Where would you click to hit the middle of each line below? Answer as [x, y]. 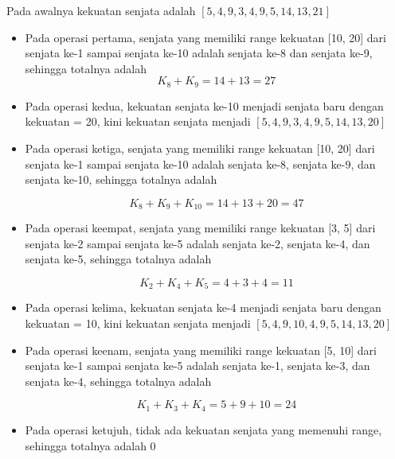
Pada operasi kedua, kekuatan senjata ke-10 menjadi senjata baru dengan [204, 105]
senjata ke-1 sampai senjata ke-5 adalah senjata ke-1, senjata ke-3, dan [197, 366]
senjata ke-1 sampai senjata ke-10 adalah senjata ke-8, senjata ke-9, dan [200, 163]
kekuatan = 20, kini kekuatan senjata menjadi [138, 121]
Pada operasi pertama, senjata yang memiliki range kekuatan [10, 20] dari [205, 37]
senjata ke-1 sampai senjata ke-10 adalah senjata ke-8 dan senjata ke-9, [199, 53]
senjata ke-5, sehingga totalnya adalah [118, 259]
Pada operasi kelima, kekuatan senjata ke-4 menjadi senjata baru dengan [203, 307]
